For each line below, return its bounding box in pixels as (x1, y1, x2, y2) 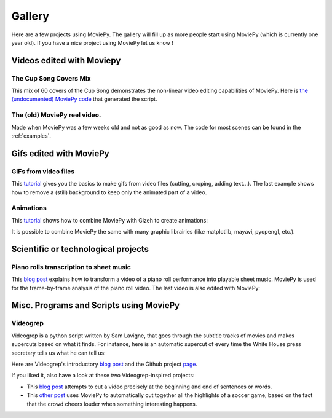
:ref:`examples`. (11, 132, 52, 140)
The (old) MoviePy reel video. (11, 111, 101, 119)
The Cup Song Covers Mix (11, 74, 92, 82)
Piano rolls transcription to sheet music (11, 262, 132, 271)
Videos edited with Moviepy (11, 55, 121, 66)
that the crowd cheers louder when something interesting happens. (26, 400, 197, 408)
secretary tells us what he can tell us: (11, 349, 106, 357)
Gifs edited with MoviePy (11, 148, 110, 159)
